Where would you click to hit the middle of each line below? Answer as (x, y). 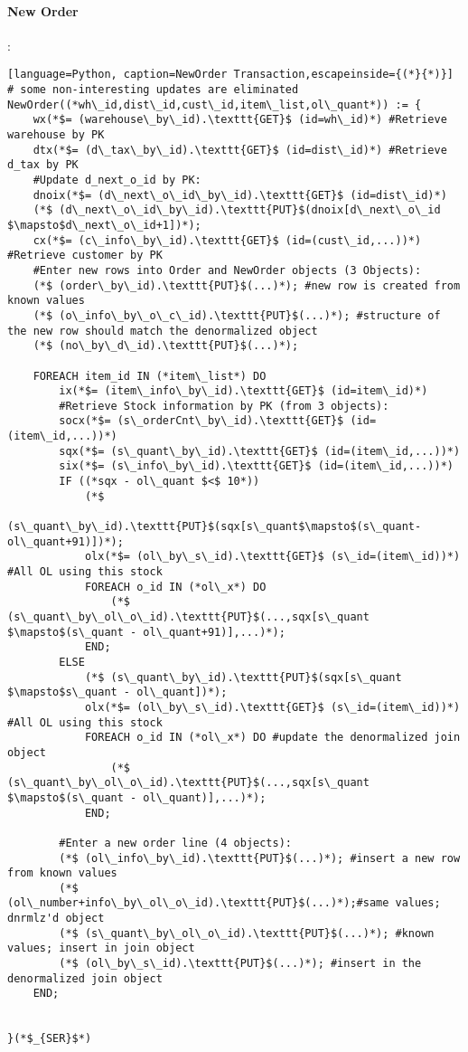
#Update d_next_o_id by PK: (117, 180)
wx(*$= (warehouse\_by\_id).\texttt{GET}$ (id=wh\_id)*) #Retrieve (240, 120)
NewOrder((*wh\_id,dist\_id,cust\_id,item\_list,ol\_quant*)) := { (215, 104)
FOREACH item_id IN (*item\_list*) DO (150, 376)
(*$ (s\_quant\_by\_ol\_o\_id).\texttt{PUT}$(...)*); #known (247, 933)
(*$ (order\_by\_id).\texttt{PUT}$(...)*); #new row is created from (247, 285)
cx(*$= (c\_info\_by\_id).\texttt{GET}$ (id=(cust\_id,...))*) (227, 240)
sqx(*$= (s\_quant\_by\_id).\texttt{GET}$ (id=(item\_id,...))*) (260, 451)
